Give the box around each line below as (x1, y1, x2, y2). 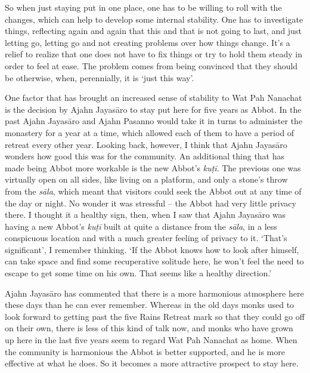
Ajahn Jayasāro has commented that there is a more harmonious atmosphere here (5, 286, 304, 299)
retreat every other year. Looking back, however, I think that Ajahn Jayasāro (5, 138, 287, 150)
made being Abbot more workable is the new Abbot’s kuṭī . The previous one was (5, 161, 301, 174)
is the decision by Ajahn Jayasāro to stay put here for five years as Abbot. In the (5, 103, 302, 115)
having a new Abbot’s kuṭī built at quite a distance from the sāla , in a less (5, 220, 277, 232)
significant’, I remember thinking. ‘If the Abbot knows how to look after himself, (5, 243, 299, 255)
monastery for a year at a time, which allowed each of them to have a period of (5, 126, 294, 138)
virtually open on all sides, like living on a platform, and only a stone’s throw (5, 173, 288, 186)
